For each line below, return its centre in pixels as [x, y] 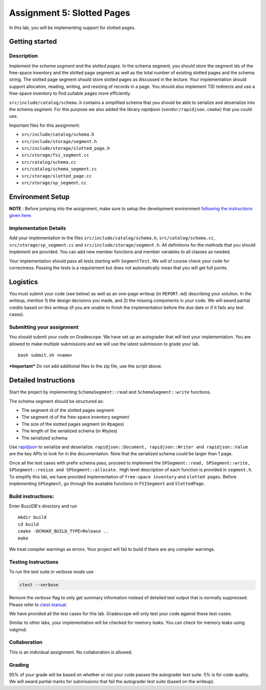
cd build [28, 524]
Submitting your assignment [44, 327]
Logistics [23, 282]
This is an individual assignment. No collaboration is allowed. [71, 652]
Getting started [33, 42]
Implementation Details [38, 228]
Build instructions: [32, 496]
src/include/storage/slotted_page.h [66, 148]
